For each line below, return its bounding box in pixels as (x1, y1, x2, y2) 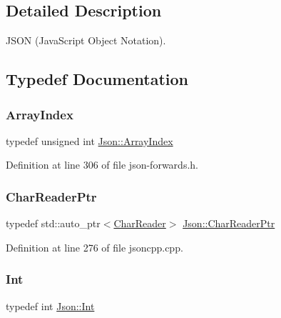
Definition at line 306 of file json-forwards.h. (6, 157, 198, 172)
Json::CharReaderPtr (183, 216, 275, 231)
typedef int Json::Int (6, 298, 95, 313)
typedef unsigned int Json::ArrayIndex (6, 133, 173, 148)
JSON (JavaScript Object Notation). (6, 33, 166, 48)
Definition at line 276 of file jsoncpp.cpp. (6, 239, 183, 254)
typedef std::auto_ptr (6, 216, 101, 231)
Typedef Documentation (6, 68, 188, 90)
